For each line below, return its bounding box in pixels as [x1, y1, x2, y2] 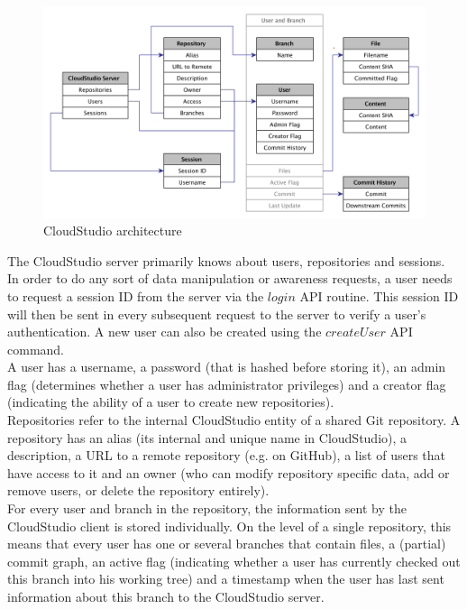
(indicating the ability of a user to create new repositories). [7, 392, 334, 411]
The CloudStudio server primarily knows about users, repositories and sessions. [7, 251, 445, 270]
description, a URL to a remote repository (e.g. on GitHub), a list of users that [7, 446, 446, 465]
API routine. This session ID [299, 286, 459, 305]
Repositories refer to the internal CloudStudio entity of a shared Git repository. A [7, 411, 461, 429]
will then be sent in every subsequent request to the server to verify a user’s [7, 304, 426, 323]
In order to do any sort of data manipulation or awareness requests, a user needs [7, 269, 453, 288]
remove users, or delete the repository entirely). [7, 481, 270, 500]
